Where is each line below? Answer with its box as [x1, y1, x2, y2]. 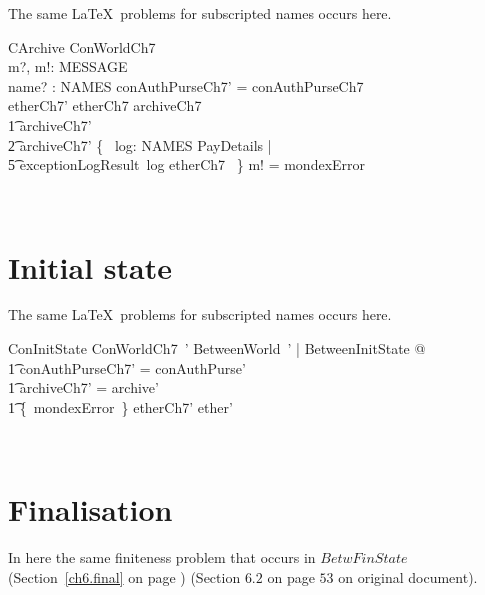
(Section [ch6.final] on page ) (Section [8, 566, 241, 587]
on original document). [338, 566, 478, 587]
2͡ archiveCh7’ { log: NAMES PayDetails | [8, 134, 272, 155]
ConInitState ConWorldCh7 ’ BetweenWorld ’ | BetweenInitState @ [8, 338, 426, 359]
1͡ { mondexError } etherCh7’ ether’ [8, 396, 233, 417]
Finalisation [8, 489, 173, 530]
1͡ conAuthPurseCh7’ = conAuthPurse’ [8, 357, 246, 378]
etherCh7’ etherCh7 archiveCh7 [8, 95, 202, 116]
